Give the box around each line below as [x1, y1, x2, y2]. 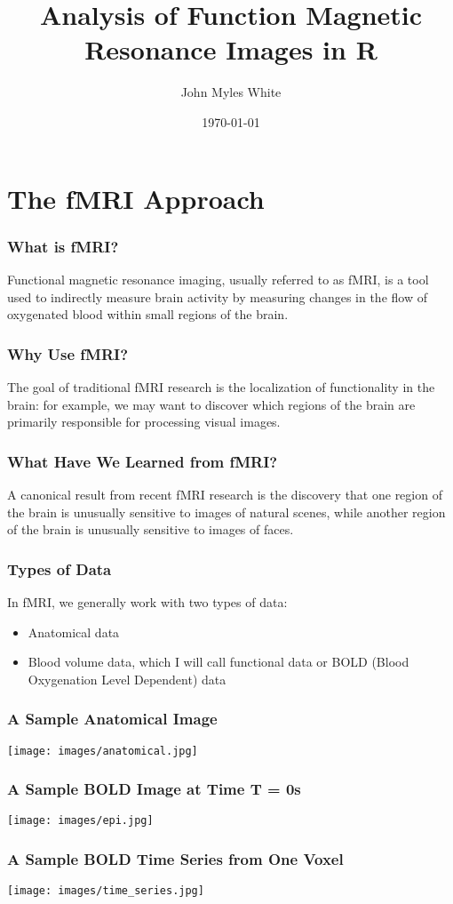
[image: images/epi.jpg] [7, 814, 154, 828]
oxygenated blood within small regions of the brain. [7, 305, 289, 324]
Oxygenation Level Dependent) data [28, 669, 226, 688]
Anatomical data [28, 622, 120, 641]
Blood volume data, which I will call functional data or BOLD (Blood [28, 652, 409, 671]
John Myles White [180, 83, 282, 101]
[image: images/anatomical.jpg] [7, 744, 198, 757]
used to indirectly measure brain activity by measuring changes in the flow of [7, 287, 427, 306]
